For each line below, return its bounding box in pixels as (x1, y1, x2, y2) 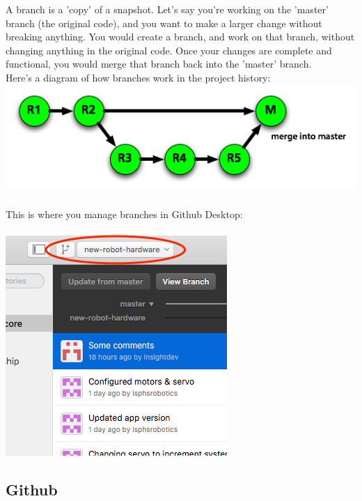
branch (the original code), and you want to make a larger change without (6, 15, 322, 30)
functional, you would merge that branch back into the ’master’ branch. (6, 56, 312, 71)
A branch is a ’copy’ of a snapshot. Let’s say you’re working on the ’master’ (6, 2, 329, 16)
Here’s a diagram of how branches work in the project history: (6, 70, 271, 84)
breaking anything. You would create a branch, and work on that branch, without (6, 29, 355, 44)
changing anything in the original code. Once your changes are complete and (6, 43, 332, 57)
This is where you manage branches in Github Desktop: (6, 206, 243, 221)
